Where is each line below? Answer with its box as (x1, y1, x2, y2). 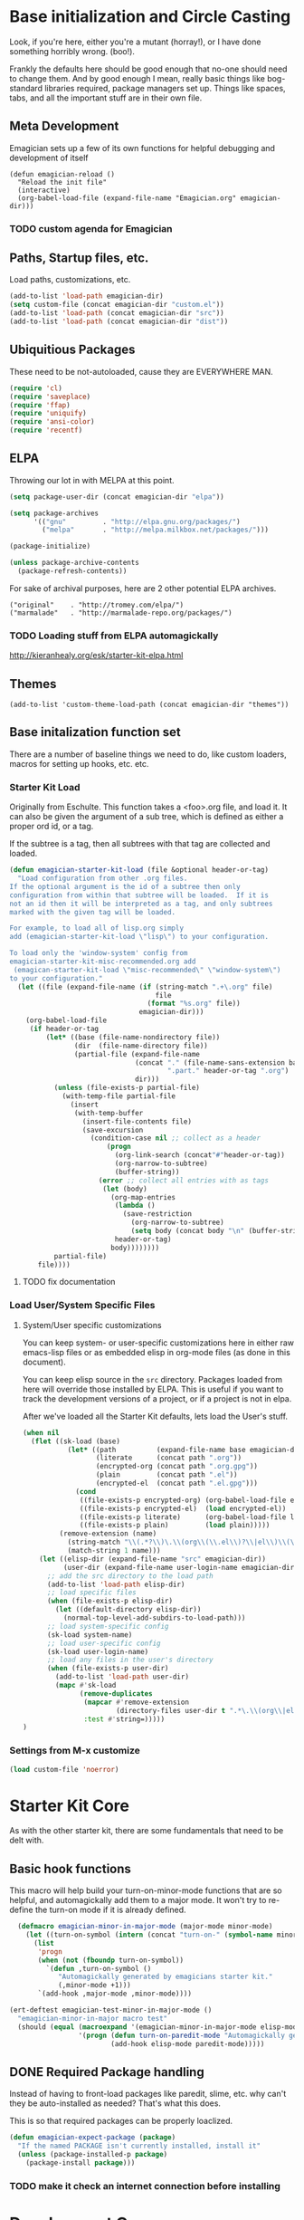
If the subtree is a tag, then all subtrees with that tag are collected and (9, 838, 271, 849)
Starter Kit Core (9, 1795, 129, 1816)
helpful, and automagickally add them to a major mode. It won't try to (9, 1895, 267, 1906)
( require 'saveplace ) (9, 392, 91, 401)
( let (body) (102, 1184, 147, 1193)
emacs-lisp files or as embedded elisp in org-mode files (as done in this (22, 1346, 291, 1357)
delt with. (9, 1835, 44, 1846)
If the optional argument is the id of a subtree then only (9, 882, 242, 891)
